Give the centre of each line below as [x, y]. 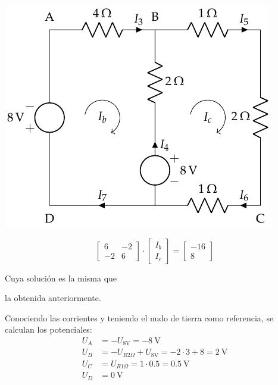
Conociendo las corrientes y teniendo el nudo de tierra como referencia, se [139, 317]
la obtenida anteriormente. [53, 298]
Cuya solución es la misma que [61, 278]
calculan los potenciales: [49, 329]
